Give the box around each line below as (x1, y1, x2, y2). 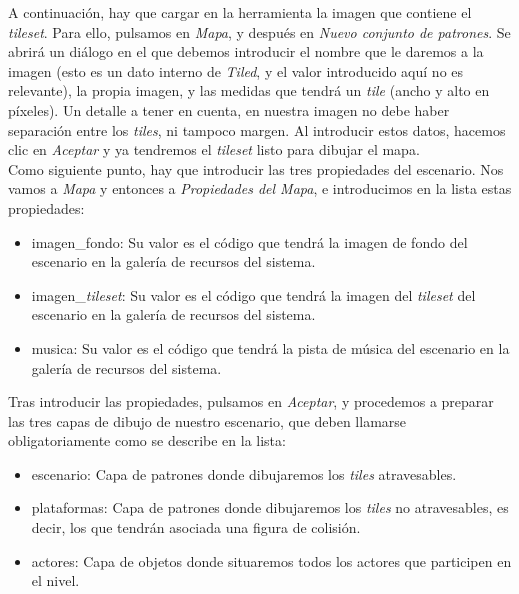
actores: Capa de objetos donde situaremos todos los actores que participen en (31, 550, 512, 571)
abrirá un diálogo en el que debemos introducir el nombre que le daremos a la (8, 41, 484, 62)
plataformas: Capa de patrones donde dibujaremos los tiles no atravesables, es (31, 497, 509, 518)
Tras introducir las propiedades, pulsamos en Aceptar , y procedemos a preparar (8, 391, 494, 412)
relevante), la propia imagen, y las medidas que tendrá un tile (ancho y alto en (8, 80, 490, 101)
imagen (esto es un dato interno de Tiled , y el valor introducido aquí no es (8, 60, 464, 81)
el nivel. (31, 570, 80, 591)
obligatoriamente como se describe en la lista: (8, 430, 286, 451)
